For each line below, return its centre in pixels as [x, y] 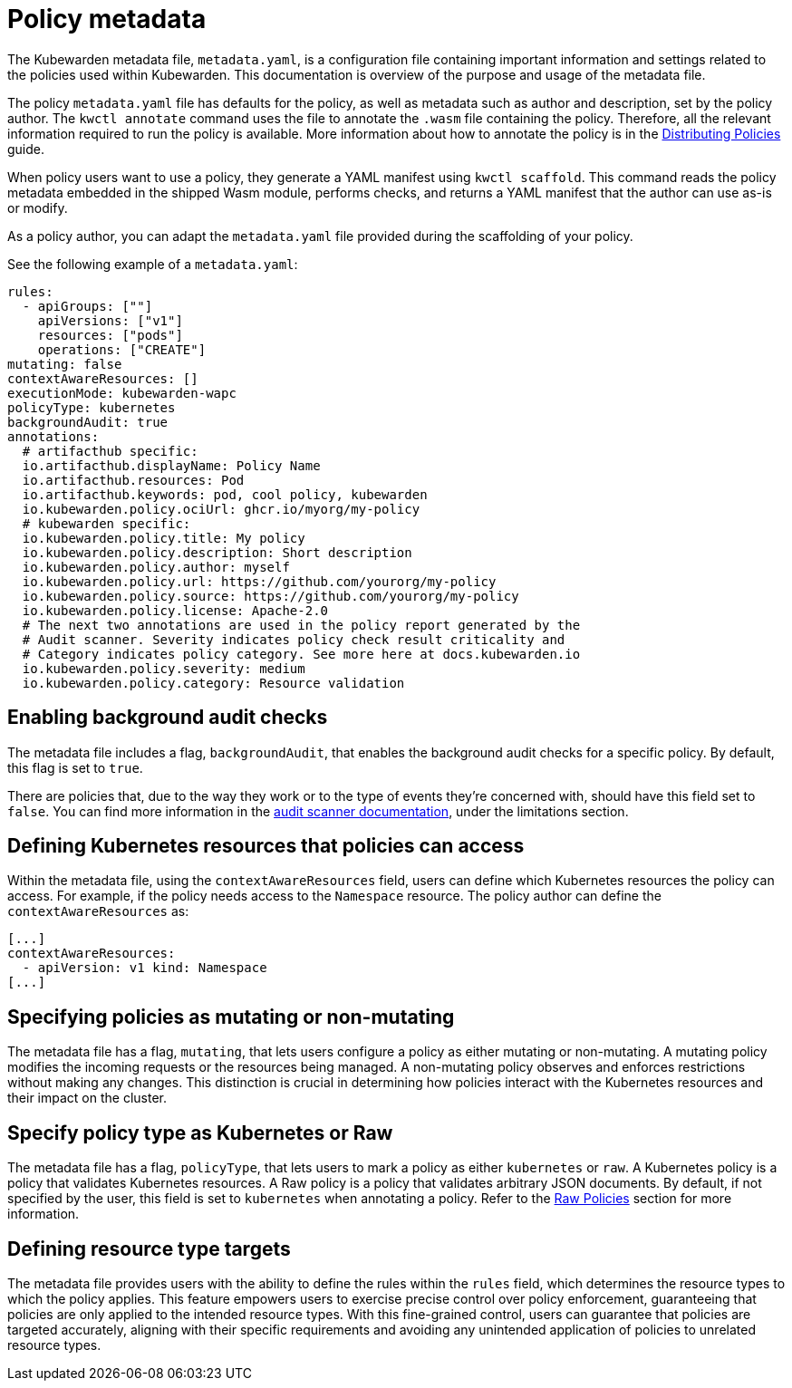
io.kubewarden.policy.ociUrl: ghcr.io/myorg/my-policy [221, 509]
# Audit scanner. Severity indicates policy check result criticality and [294, 639]
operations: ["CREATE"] [122, 349]
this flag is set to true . [75, 767]
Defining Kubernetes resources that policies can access [266, 846]
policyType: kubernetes [92, 407]
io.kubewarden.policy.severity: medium [164, 668]
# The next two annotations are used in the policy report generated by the [301, 625]
